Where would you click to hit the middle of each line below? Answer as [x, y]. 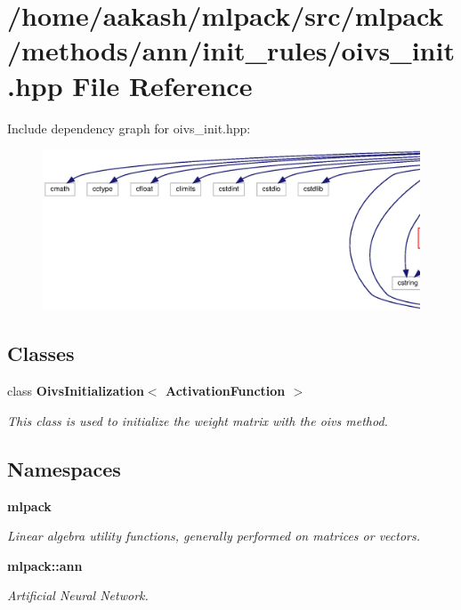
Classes [41, 353]
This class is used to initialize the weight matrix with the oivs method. [198, 420]
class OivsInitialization [76, 391]
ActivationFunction [225, 391]
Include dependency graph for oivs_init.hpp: [129, 128]
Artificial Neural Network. [78, 595]
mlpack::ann [45, 565]
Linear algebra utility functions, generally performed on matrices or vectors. [214, 536]
